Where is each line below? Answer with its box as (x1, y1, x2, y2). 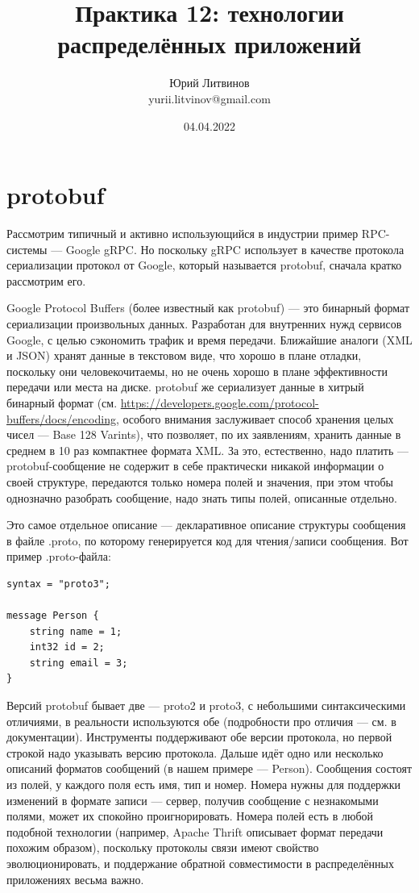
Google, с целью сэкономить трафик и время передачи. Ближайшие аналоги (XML (6, 331, 413, 348)
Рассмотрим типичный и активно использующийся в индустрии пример (6, 225, 359, 242)
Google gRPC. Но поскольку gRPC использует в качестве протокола (65, 240, 404, 257)
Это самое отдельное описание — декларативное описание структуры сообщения (6, 516, 406, 533)
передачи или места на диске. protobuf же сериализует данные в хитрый (6, 378, 364, 395)
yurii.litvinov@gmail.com (148, 90, 271, 106)
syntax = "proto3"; (6, 578, 110, 590)
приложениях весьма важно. (6, 870, 144, 887)
